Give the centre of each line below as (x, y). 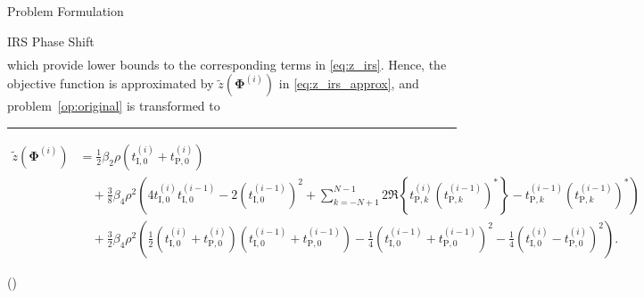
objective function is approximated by (111, 83)
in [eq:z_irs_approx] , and (349, 83)
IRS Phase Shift (51, 41)
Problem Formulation (66, 11)
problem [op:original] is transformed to (114, 106)
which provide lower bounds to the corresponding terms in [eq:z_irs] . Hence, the (227, 64)
